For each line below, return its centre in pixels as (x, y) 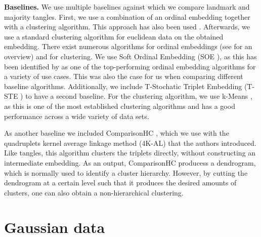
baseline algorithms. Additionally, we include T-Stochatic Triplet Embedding (123, 86)
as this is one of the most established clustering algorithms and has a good (120, 106)
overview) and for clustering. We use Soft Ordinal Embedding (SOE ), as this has (130, 56)
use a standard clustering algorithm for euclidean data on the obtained (114, 36)
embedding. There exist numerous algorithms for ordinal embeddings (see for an (128, 46)
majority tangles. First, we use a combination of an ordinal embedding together (127, 16)
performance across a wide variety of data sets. (77, 116)
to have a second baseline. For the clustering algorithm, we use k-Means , (139, 96)
